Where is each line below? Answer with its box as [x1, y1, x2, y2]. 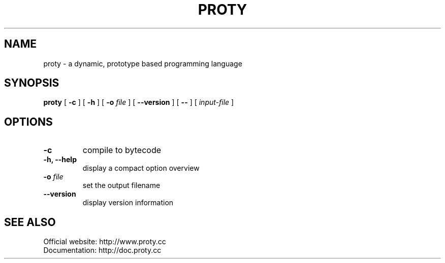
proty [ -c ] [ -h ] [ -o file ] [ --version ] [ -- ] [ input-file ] [43, 98, 234, 107]
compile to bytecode [82, 145, 162, 156]
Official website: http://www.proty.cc [43, 237, 166, 246]
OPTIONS [4, 115, 53, 128]
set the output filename [82, 181, 161, 190]
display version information [82, 198, 174, 207]
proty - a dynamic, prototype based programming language [43, 59, 242, 68]
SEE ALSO [4, 215, 56, 229]
